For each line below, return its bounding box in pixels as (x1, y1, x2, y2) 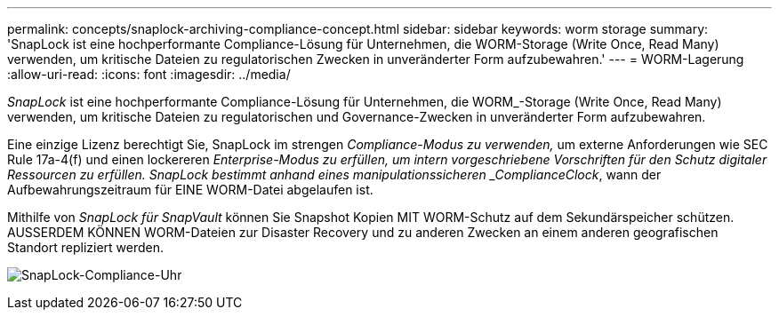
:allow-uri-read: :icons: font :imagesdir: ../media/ (7, 67, 291, 82)
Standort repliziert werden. (7, 240, 165, 255)
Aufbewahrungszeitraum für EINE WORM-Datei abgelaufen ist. (7, 182, 373, 197)
